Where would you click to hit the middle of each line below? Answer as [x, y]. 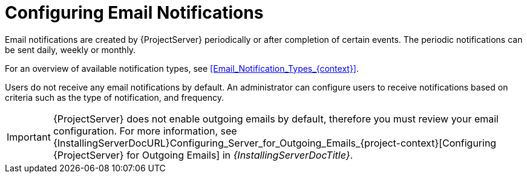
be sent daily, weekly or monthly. [70, 49]
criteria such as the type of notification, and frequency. [115, 97]
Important [29, 137]
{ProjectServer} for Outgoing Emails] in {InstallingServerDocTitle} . [203, 155]
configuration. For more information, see [145, 131]
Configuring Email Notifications [134, 13]
